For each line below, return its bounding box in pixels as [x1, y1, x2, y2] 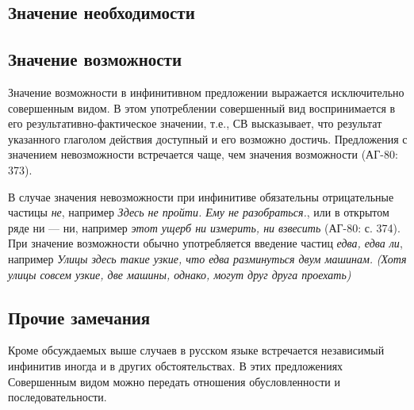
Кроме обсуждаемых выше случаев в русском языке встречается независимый [8, 342, 385, 358]
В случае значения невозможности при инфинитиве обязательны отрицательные [8, 188, 394, 205]
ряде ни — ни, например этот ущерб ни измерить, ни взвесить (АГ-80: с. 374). [8, 219, 401, 236]
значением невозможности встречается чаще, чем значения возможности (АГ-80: [8, 146, 398, 163]
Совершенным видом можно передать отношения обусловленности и [8, 373, 340, 389]
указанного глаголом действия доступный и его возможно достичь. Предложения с [8, 130, 408, 147]
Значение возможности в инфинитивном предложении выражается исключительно [8, 83, 404, 100]
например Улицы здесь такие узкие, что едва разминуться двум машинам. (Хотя [8, 250, 407, 266]
